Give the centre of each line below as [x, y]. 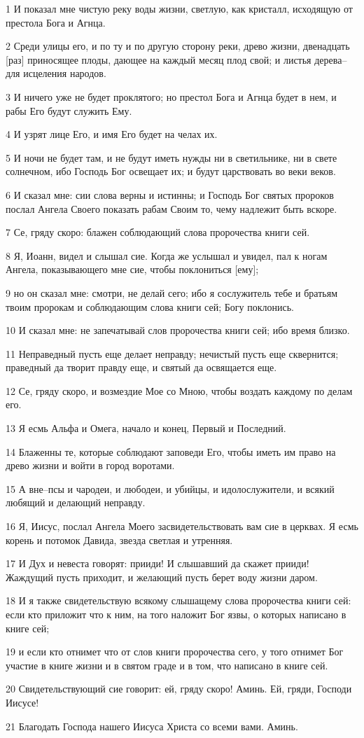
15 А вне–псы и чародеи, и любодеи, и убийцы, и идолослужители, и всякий [170, 488]
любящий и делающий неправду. [76, 502]
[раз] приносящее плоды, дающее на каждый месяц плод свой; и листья [159, 59]
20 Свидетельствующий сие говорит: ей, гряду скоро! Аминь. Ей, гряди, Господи [179, 689]
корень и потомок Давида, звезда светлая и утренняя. [119, 539]
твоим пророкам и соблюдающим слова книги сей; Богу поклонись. [150, 306]
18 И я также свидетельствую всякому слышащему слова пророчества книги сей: [178, 600]
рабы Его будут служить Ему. [69, 110]
